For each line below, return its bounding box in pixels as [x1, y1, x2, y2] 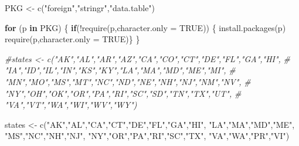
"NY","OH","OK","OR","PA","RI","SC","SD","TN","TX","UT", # [5, 87, 242, 99]
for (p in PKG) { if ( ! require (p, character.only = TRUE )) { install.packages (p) [5, 21, 286, 33]
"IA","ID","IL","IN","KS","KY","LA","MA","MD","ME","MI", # [5, 64, 236, 76]
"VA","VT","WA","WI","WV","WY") [5, 99, 137, 111]
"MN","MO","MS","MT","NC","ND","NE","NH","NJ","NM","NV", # [5, 75, 251, 87]
